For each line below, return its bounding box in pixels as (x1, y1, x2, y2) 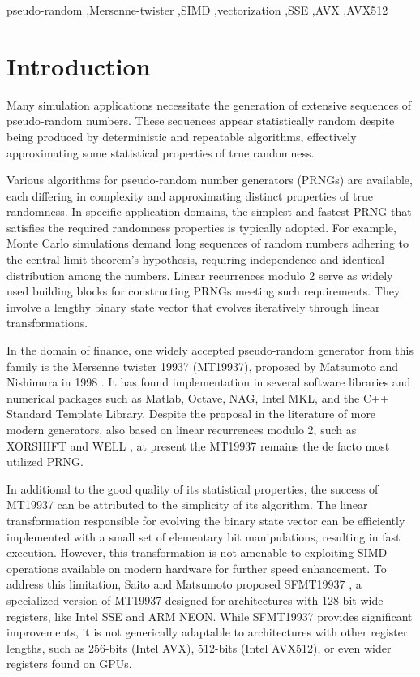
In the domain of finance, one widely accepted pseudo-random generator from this (6, 342, 414, 359)
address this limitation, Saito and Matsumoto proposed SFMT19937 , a (6, 576, 362, 593)
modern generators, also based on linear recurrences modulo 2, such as (6, 421, 357, 438)
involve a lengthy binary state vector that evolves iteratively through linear (6, 298, 380, 315)
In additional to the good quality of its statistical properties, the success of (6, 480, 379, 497)
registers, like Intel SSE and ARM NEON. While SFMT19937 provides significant (6, 607, 413, 624)
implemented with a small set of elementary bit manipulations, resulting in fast (6, 528, 401, 545)
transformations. (6, 314, 88, 331)
